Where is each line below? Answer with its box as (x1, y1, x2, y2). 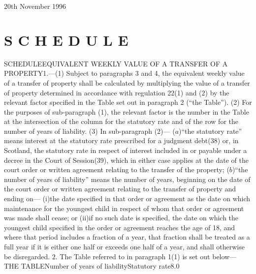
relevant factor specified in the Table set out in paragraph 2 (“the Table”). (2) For (4, 97, 252, 107)
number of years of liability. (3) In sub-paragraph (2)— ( (4, 125, 175, 136)
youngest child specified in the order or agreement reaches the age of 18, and (4, 222, 235, 232)
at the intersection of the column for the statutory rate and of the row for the (4, 116, 238, 126)
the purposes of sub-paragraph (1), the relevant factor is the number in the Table (4, 106, 249, 117)
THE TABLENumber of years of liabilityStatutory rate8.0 (4, 261, 180, 271)
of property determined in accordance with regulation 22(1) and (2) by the (4, 87, 229, 97)
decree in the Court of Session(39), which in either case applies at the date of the (4, 154, 249, 165)
